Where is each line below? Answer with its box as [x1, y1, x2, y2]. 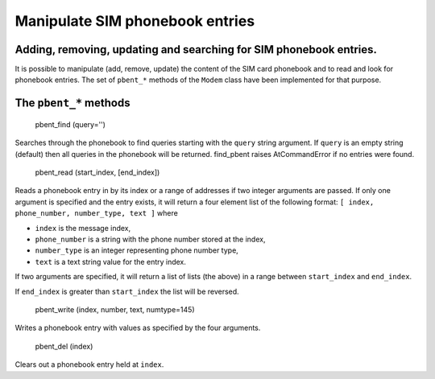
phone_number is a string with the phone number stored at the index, [35, 234, 266, 244]
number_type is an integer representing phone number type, [35, 245, 239, 255]
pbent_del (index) [35, 341, 93, 351]
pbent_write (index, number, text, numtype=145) [35, 304, 195, 314]
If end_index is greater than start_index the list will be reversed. [14, 286, 239, 296]
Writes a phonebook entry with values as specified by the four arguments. [14, 323, 261, 333]
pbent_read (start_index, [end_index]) [35, 167, 160, 177]
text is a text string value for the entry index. [35, 257, 187, 266]
